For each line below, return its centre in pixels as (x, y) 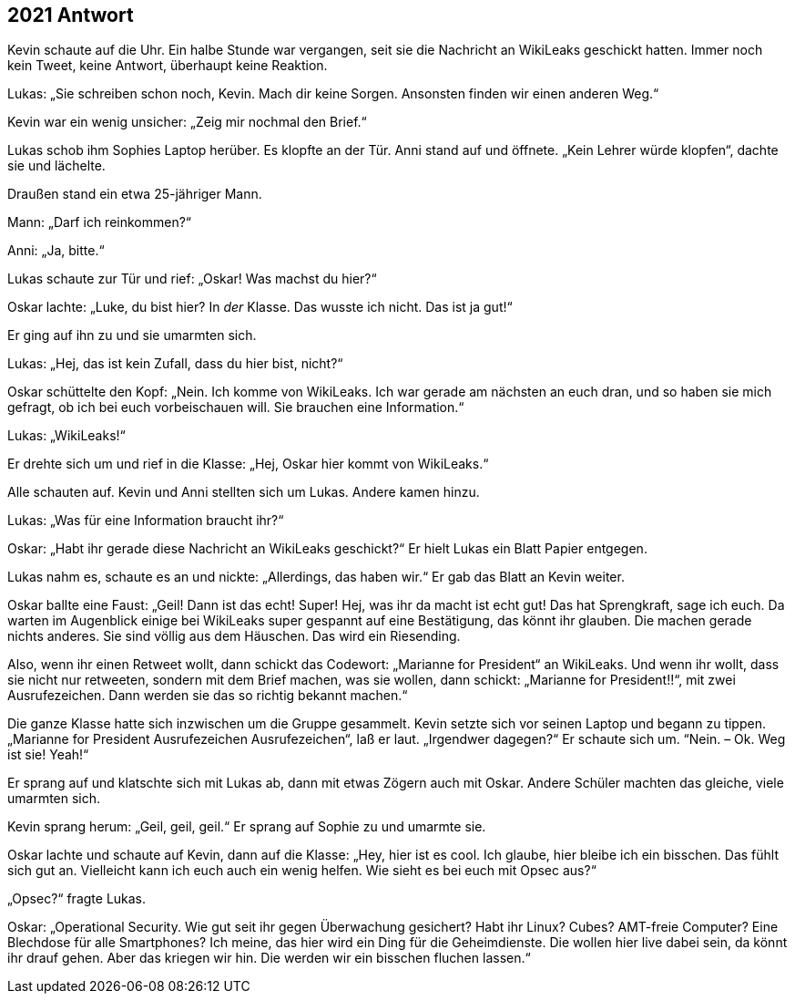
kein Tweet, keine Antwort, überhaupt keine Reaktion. (168, 66)
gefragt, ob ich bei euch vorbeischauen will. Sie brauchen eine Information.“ (236, 408)
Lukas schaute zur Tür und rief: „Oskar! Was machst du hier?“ (192, 279)
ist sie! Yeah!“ (48, 755)
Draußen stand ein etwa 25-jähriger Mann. (135, 194)
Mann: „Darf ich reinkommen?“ (100, 222)
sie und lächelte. (56, 166)
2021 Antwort (71, 15)
